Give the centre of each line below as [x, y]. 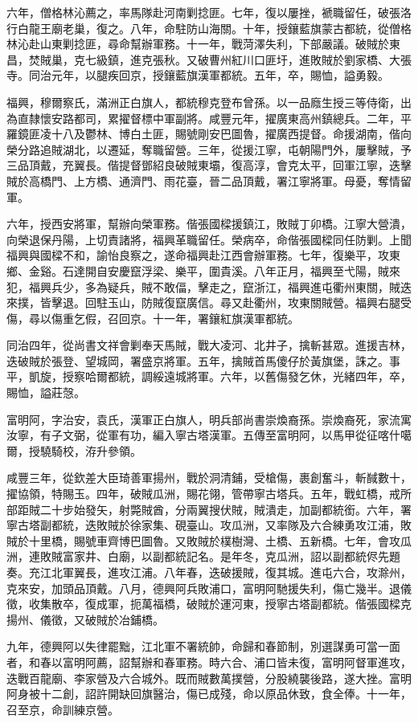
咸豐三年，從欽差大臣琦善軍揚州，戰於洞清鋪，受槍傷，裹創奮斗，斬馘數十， [209, 478]
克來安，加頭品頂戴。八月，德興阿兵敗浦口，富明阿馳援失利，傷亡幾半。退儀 [209, 588]
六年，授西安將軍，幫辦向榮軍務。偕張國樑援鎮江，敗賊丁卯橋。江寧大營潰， [209, 224]
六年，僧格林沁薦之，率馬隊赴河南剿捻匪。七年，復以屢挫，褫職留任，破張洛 [209, 12]
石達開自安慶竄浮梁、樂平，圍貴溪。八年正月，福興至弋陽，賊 [225, 270]
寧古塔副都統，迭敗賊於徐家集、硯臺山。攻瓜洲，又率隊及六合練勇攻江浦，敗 [209, 525]
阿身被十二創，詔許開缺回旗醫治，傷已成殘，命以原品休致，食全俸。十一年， [209, 694]
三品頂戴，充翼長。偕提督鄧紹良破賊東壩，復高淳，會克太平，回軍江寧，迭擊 [209, 165]
